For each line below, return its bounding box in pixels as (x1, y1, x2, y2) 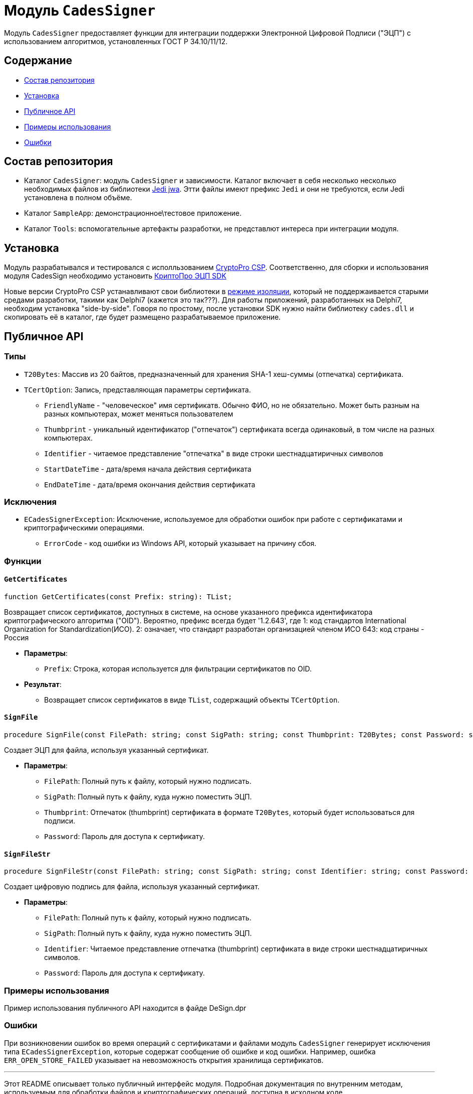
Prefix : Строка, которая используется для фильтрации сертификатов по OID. (44, 664, 312, 673)
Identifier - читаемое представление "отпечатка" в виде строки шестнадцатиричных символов (44, 449, 383, 458)
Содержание (4, 54, 73, 67)
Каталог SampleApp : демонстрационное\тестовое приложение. (24, 209, 242, 218)
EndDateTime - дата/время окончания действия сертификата (44, 480, 256, 489)
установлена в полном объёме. (24, 193, 132, 202)
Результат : (24, 679, 62, 689)
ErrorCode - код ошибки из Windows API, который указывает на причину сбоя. (44, 539, 317, 548)
